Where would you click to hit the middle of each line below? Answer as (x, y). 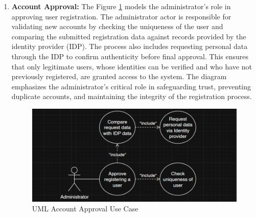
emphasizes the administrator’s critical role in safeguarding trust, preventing (131, 86)
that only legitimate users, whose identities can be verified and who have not (132, 66)
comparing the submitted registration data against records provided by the (129, 36)
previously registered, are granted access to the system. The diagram (119, 76)
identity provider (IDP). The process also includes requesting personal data (130, 46)
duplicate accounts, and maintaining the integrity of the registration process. (132, 96)
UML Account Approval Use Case (85, 209)
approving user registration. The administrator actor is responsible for (121, 16)
